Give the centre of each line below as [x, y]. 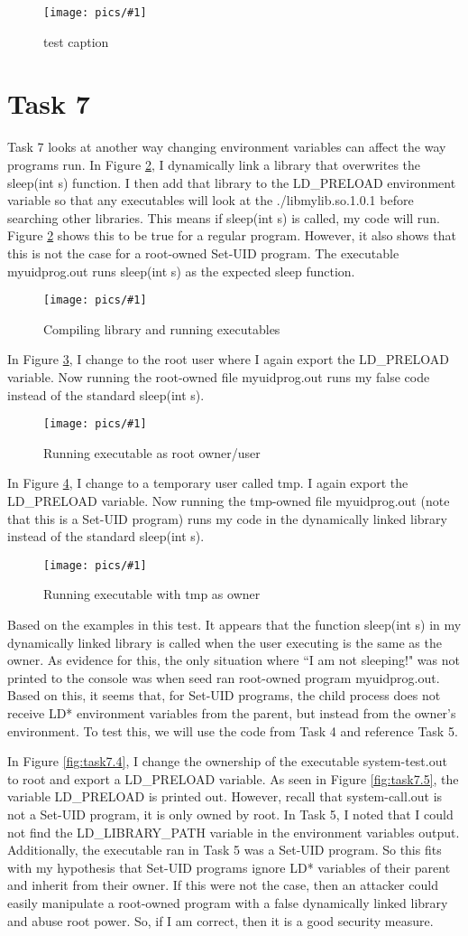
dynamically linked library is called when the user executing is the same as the [225, 642]
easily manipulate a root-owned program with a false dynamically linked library [228, 902]
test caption [76, 41]
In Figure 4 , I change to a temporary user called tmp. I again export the [208, 483]
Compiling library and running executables [162, 328]
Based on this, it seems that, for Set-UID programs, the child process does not [224, 695]
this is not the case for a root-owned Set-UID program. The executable [203, 253]
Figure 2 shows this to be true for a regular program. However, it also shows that [232, 235]
